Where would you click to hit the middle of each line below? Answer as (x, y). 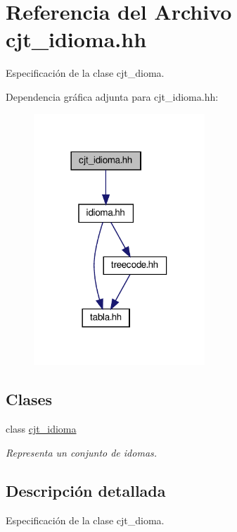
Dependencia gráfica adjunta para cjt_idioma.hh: (112, 96)
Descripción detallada (86, 490)
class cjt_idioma (41, 429)
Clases (29, 399)
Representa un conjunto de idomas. (82, 452)
